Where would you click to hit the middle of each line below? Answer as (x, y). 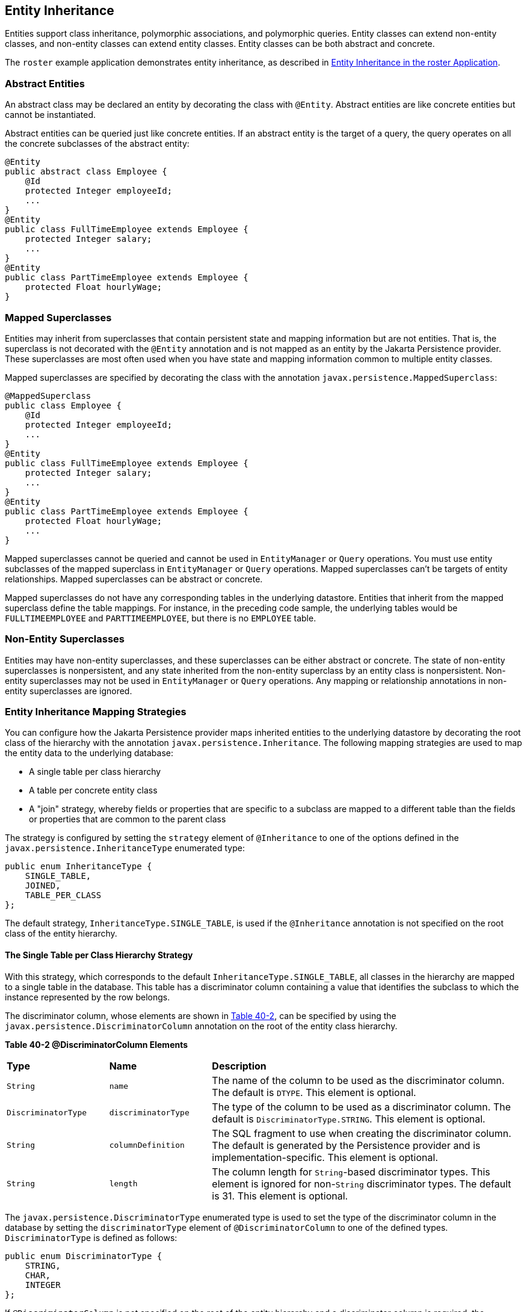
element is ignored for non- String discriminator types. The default (362, 1184)
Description (239, 1066)
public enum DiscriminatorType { (84, 1256)
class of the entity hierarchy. (61, 934)
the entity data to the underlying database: (89, 753)
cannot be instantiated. (50, 115)
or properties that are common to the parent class (128, 819)
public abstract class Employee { (86, 172)
